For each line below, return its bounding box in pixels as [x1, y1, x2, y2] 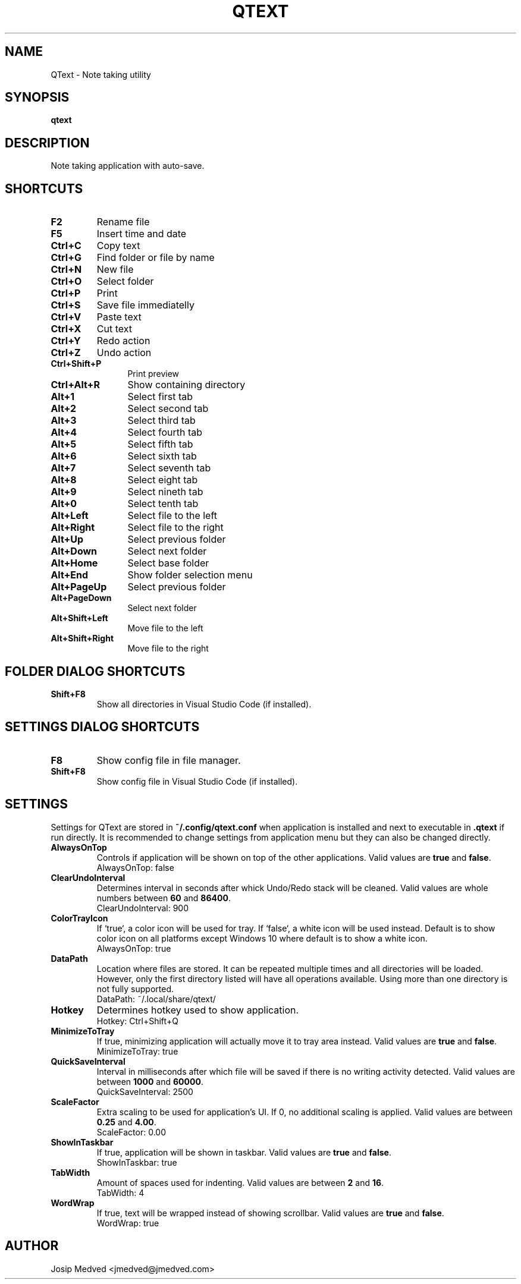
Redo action [96, 335, 150, 347]
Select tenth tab [127, 498, 199, 510]
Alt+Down [51, 545, 98, 558]
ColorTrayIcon [51, 912, 108, 923]
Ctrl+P [51, 287, 81, 300]
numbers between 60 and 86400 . [96, 892, 231, 903]
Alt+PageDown [51, 593, 112, 603]
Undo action [96, 347, 152, 359]
